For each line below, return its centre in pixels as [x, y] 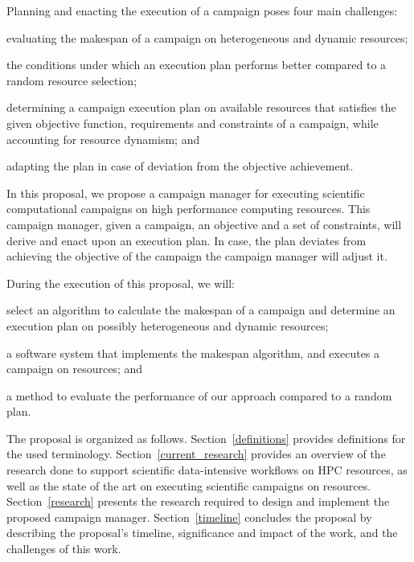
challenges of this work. [64, 549]
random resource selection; [72, 80]
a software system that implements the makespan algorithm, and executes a [193, 353]
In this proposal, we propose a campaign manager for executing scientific [186, 193]
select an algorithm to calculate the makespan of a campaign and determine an [201, 310]
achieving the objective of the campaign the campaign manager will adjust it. [197, 256]
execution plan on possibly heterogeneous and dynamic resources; [168, 325]
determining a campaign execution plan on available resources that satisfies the [201, 107]
